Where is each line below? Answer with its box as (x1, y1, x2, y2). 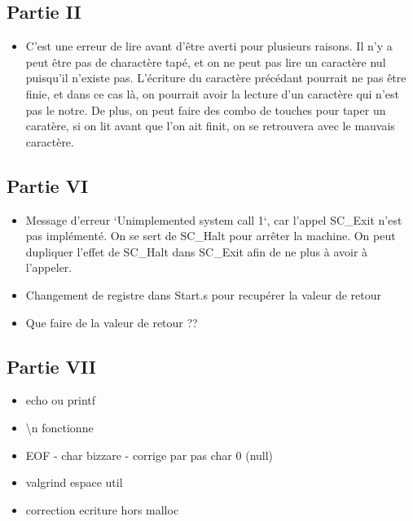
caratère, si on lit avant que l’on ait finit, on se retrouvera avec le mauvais (25, 117, 395, 134)
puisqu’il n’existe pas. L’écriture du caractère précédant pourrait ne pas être (25, 69, 406, 86)
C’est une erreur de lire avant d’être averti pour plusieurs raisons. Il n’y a (25, 37, 393, 55)
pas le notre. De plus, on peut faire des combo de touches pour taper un (25, 101, 386, 118)
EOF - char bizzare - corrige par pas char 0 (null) (25, 446, 274, 463)
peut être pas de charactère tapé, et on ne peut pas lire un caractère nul (25, 53, 386, 70)
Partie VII (7, 353, 96, 379)
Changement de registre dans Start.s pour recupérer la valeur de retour (25, 286, 381, 303)
